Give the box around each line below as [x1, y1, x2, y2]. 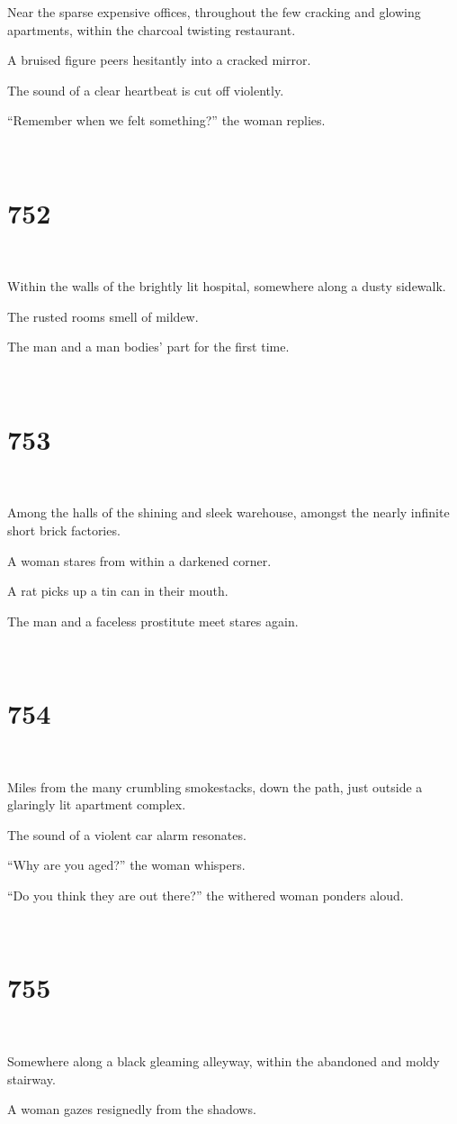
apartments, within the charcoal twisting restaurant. [7, 20, 296, 39]
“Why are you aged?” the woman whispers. [7, 855, 246, 874]
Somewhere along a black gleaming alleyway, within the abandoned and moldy [7, 1051, 440, 1070]
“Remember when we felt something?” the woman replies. [7, 111, 326, 130]
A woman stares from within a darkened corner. [7, 551, 272, 570]
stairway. [7, 1069, 56, 1088]
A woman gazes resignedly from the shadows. [7, 1100, 256, 1119]
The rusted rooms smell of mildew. [7, 306, 199, 325]
